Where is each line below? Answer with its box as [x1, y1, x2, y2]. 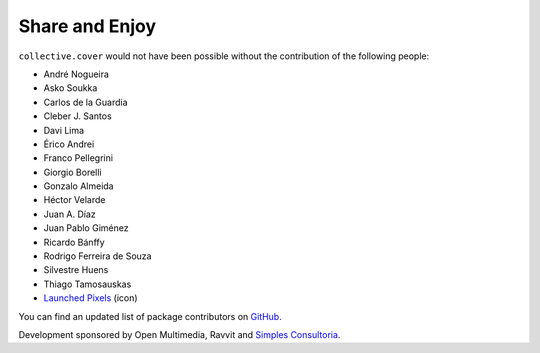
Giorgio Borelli [43, 166, 102, 178]
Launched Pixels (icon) [43, 292, 139, 304]
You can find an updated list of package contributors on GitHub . [18, 310, 282, 322]
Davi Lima [43, 124, 85, 136]
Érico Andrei [43, 138, 95, 150]
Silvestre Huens [43, 264, 109, 276]
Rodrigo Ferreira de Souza [43, 250, 152, 262]
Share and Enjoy [18, 15, 157, 37]
